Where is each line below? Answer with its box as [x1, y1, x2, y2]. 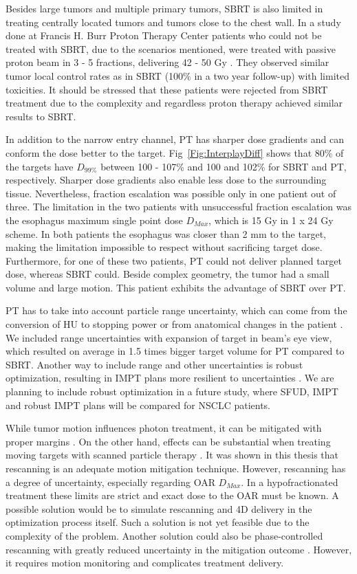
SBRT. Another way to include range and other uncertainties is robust [6, 357, 303, 371]
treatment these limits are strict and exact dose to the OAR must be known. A [6, 488, 339, 503]
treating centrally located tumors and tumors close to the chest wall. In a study [6, 14, 341, 29]
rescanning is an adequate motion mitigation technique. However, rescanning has [6, 461, 346, 475]
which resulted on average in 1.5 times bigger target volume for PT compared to [6, 344, 345, 358]
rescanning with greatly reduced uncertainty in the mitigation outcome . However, [6, 542, 352, 556]
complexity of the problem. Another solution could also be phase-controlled [6, 528, 323, 542]
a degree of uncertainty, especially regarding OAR [6, 474, 215, 489]
